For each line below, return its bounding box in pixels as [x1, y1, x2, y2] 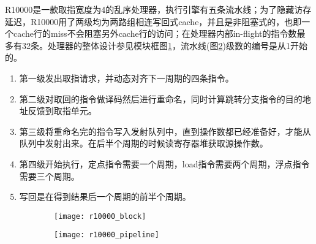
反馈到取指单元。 [28, 104, 97, 117]
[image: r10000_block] [54, 212, 146, 221]
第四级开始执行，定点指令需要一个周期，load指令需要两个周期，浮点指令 [19, 157, 310, 170]
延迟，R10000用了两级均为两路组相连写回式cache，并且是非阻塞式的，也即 [5, 15, 302, 28]
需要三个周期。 [19, 169, 80, 182]
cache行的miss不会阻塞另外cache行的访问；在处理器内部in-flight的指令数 [13, 27, 297, 40]
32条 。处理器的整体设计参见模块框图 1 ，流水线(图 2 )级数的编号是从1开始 [21, 39, 307, 51]
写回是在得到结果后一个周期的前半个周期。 [19, 190, 191, 203]
